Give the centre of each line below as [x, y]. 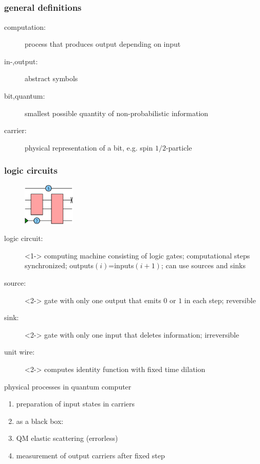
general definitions [43, 7]
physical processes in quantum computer [68, 386]
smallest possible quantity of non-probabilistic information [117, 113]
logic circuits [31, 170]
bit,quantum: [25, 96]
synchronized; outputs [59, 265]
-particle [179, 147]
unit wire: [20, 352]
